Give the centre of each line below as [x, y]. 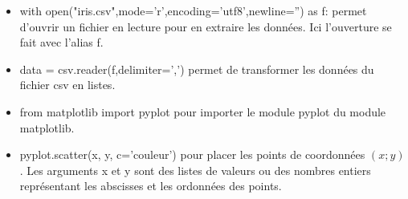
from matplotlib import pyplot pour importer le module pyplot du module [203, 111]
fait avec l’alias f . [61, 42]
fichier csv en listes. [67, 85]
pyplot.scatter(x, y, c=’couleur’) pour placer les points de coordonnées [192, 154]
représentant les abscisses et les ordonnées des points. [151, 186]
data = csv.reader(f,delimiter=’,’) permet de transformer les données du [197, 69]
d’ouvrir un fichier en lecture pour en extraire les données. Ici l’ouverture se [206, 26]
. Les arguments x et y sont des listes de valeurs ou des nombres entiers [195, 170]
